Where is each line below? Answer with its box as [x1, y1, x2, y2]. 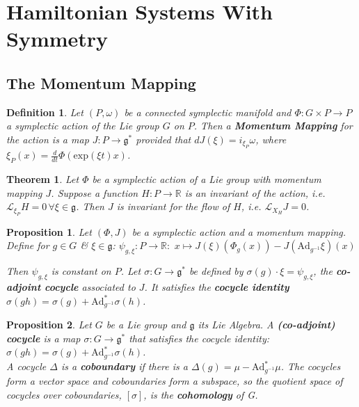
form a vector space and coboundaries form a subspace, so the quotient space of [6, 373, 343, 388]
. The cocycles [280, 359, 341, 374]
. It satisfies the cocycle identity [144, 279, 289, 294]
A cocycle [6, 359, 47, 374]
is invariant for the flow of [116, 199, 230, 214]
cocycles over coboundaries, [6, 387, 122, 401]
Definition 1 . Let [6, 104, 83, 119]
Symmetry [6, 24, 109, 53]
